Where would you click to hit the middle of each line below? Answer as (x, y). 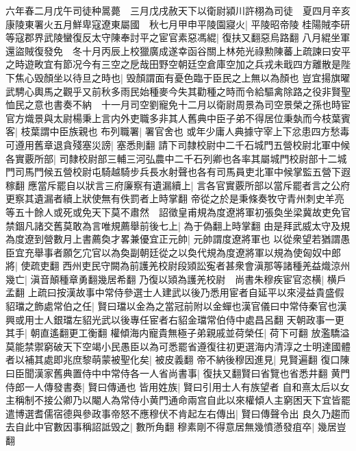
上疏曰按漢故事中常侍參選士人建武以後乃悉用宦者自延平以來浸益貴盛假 (186, 292)
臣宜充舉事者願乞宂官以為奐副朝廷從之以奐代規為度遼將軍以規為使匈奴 (164, 252)
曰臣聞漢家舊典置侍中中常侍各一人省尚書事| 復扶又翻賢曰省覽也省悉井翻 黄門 (178, 373)
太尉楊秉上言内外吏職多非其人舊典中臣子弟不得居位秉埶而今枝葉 (197, 118)
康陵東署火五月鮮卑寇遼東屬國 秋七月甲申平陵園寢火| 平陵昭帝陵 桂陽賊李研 (178, 24)
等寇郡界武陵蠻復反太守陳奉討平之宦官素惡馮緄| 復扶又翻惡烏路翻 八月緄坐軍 (178, 37)
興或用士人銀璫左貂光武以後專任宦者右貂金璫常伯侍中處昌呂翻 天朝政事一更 (175, 319)
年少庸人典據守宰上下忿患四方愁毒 (273, 131)
